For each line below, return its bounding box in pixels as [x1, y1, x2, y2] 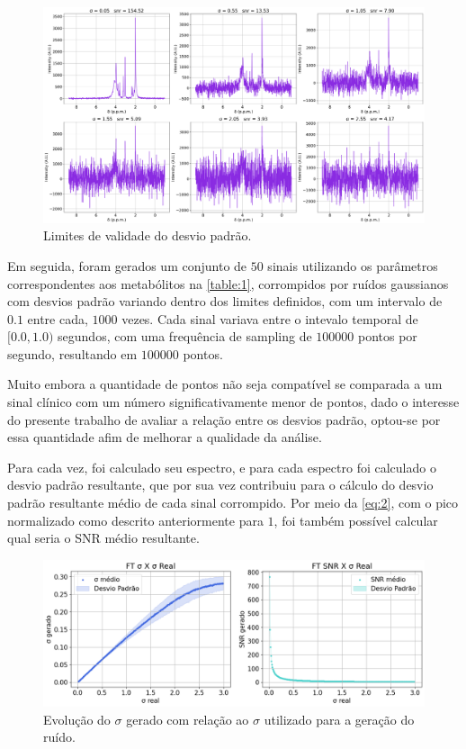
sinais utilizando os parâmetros [267, 256, 438, 275]
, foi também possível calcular [273, 510, 438, 529]
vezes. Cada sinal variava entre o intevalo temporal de [121, 309, 418, 328]
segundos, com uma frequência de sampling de [58, 327, 312, 346]
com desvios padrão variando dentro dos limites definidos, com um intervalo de [7, 292, 443, 311]
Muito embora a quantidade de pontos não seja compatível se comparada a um [7, 374, 443, 393]
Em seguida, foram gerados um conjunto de [7, 256, 247, 275]
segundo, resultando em [7, 344, 138, 363]
